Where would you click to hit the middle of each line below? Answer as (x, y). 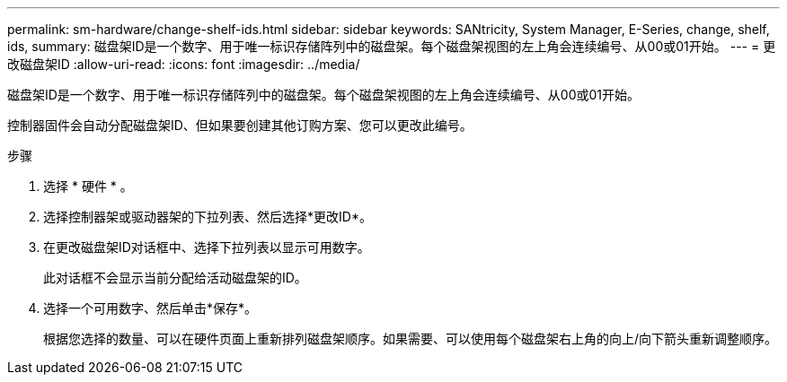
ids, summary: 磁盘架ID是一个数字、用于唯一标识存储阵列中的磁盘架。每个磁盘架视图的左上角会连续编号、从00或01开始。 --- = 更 (392, 46)
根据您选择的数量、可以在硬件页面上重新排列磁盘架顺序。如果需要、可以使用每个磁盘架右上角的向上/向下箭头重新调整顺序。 (411, 339)
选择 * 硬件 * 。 (88, 186)
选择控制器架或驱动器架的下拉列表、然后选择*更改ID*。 (208, 217)
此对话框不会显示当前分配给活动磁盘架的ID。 (175, 278)
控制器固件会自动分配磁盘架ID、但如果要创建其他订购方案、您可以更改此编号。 (240, 125)
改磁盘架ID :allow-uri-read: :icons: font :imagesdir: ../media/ (184, 64)
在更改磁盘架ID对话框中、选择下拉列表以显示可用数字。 (207, 247)
